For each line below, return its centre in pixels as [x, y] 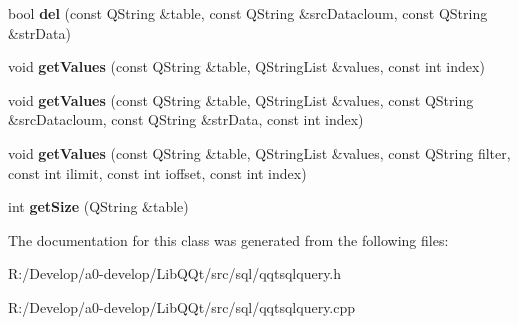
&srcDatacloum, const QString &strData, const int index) [186, 119]
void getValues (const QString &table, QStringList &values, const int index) [246, 66]
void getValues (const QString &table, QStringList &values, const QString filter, [259, 152]
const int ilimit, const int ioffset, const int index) [157, 172]
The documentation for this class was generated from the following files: [228, 239]
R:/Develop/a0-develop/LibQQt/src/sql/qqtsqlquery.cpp [182, 306]
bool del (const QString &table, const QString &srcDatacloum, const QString [248, 13]
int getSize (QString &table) [98, 206]
